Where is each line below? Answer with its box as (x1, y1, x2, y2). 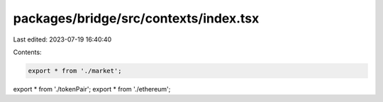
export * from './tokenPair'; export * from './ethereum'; (13, 84, 171, 93)
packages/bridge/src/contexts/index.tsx (13, 11, 260, 26)
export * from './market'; (28, 67, 122, 75)
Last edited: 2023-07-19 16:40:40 (13, 35, 112, 44)
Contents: (13, 48, 42, 56)
